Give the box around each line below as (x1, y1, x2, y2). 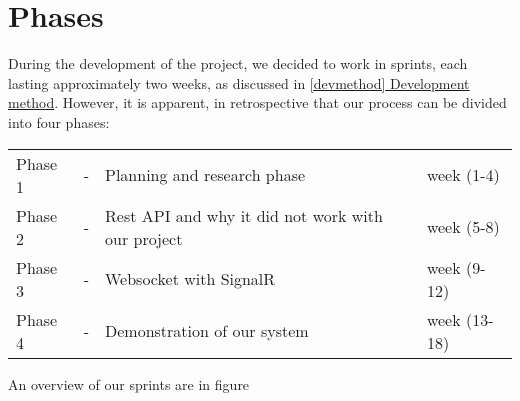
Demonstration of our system (105, 319, 309, 342)
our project (105, 226, 183, 250)
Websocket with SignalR (105, 267, 276, 290)
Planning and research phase (105, 163, 306, 186)
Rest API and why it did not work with (105, 203, 383, 227)
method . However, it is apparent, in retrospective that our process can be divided (8, 92, 507, 113)
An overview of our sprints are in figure (8, 373, 250, 394)
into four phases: (8, 111, 110, 132)
